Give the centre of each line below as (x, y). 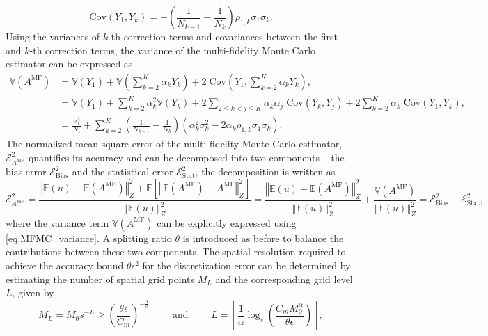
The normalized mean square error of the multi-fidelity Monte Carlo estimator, (174, 144)
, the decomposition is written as (265, 171)
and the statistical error (123, 171)
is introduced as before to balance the (263, 238)
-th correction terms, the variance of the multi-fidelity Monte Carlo (173, 50)
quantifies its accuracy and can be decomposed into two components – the (186, 157)
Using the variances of (53, 36)
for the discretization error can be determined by (246, 265)
